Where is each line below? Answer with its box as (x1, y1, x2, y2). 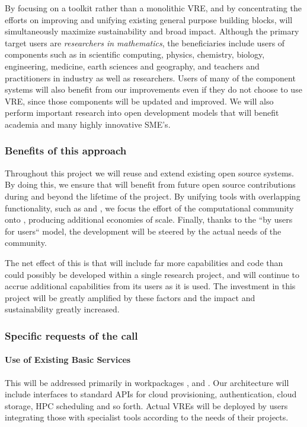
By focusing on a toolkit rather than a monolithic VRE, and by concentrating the (5, 2, 302, 14)
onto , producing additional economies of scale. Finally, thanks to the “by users (5, 213, 293, 226)
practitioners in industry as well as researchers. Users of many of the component (5, 71, 296, 84)
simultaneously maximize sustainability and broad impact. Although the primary (5, 25, 299, 37)
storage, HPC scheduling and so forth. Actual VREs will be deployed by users (5, 399, 288, 412)
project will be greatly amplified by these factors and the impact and (5, 291, 255, 303)
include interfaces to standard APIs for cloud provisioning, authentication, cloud (5, 388, 297, 400)
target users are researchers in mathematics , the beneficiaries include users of (5, 36, 285, 49)
